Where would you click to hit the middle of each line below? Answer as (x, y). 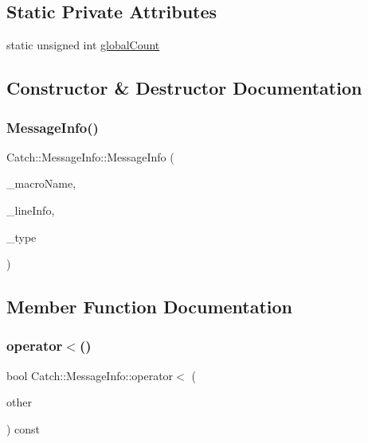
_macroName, (41, 183)
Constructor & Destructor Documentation (184, 88)
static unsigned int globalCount (83, 45)
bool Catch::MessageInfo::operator (90, 375)
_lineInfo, (31, 210)
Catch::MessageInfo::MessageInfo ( (90, 156)
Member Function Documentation (150, 307)
